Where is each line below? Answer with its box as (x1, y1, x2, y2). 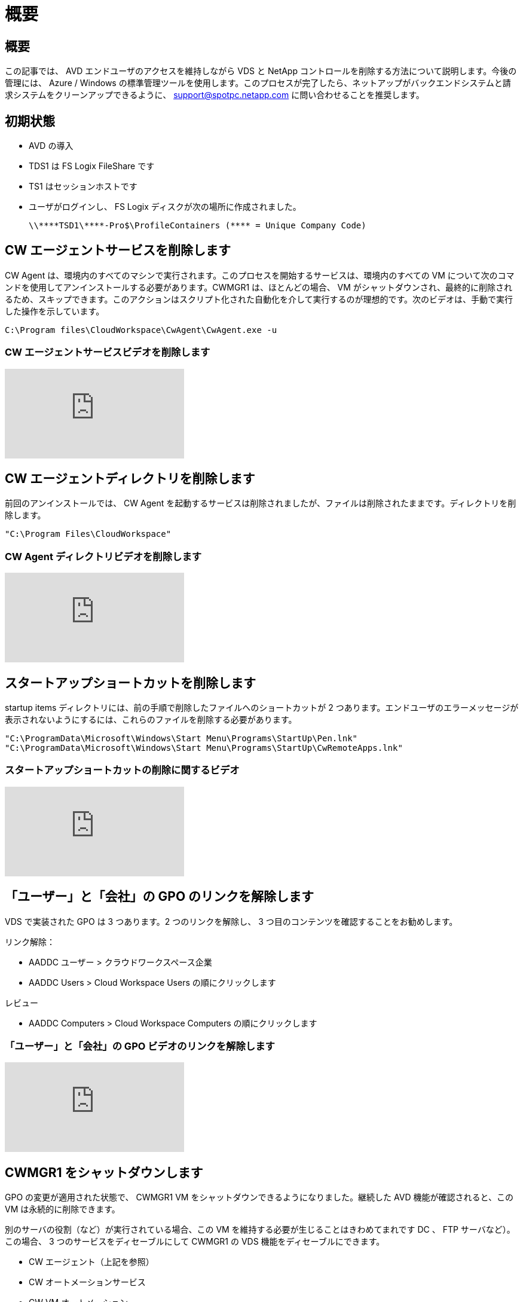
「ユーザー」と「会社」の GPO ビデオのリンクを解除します (5, 1040, 275, 1053)
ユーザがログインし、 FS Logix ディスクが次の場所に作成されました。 (29, 201, 301, 212)
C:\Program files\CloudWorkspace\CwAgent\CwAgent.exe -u (5, 325, 277, 335)
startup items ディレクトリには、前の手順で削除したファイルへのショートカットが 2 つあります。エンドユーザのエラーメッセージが (5, 702, 519, 713)
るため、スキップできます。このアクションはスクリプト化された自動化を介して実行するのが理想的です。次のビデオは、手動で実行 (5, 294, 513, 304)
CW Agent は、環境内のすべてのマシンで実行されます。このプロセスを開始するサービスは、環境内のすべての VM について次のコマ (5, 270, 515, 280)
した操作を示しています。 (5, 305, 105, 316)
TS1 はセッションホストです (29, 181, 137, 192)
